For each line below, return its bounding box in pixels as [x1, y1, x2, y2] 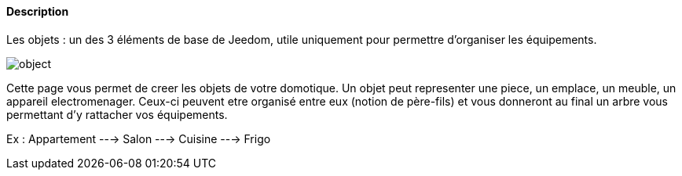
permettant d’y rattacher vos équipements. [6, 107, 228, 121]
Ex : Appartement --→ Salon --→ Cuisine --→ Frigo [6, 131, 271, 145]
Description [6, 5, 69, 18]
